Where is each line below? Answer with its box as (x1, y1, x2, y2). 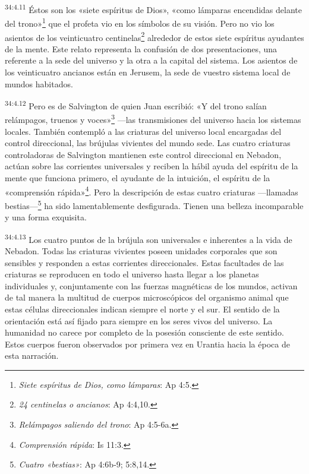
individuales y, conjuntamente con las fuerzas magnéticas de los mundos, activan (5, 279, 298, 292)
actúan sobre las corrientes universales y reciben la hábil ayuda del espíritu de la (5, 160, 298, 172)
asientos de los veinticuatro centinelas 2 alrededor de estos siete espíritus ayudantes (5, 29, 304, 43)
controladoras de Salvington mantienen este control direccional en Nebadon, (5, 148, 282, 160)
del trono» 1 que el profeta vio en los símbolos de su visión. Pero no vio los (5, 15, 275, 29)
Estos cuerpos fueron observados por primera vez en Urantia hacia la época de (5, 337, 290, 350)
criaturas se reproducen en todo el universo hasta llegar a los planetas (5, 268, 259, 280)
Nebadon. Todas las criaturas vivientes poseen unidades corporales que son (5, 244, 278, 257)
